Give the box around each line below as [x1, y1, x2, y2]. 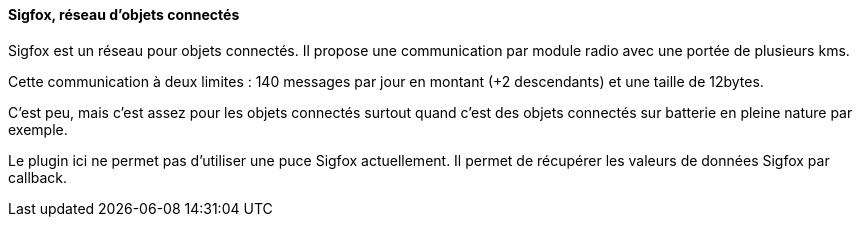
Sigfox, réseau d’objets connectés [8, 6, 240, 23]
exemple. [8, 120, 68, 138]
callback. [8, 168, 68, 186]
